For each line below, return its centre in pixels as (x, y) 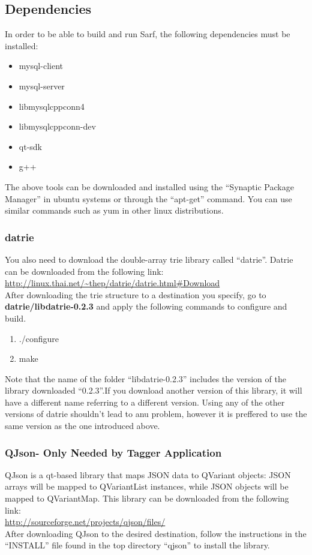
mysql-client (41, 66)
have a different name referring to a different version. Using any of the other (145, 402)
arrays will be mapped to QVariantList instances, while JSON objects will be (147, 486)
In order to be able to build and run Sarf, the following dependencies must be (148, 34)
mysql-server (42, 85)
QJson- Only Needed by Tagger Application (113, 452)
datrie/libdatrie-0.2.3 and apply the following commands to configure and (146, 306)
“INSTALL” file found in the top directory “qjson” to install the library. (137, 545)
